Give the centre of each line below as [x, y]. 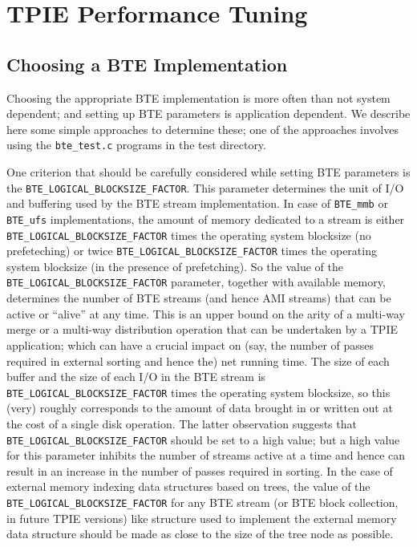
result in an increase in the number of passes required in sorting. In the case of [200, 470]
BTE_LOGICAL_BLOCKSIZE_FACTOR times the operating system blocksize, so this [198, 392]
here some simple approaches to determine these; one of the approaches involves [202, 129]
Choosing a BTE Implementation [147, 64]
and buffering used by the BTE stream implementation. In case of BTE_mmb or [197, 203]
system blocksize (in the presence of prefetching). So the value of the [175, 266]
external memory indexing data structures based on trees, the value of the [188, 486]
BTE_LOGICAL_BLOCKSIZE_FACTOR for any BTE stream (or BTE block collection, [202, 502]
